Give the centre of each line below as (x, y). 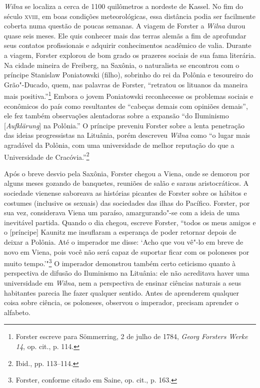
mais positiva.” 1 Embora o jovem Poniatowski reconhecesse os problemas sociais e (129, 95)
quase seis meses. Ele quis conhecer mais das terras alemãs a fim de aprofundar (125, 35)
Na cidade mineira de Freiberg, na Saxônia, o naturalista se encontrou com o (122, 65)
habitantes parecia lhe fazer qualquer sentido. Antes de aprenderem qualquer (121, 292)
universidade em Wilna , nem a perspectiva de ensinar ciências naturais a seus (123, 283)
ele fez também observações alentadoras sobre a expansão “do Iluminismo (116, 116)
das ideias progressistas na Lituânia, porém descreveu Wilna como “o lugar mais (127, 135)
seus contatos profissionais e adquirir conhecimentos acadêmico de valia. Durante (128, 45)
